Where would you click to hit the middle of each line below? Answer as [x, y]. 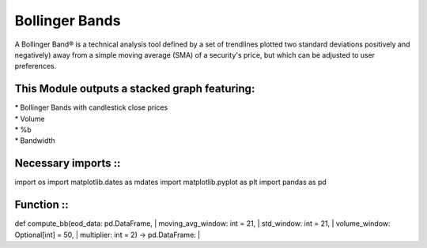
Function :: [42, 205]
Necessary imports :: [68, 163]
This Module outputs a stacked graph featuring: [135, 89]
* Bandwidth [35, 141]
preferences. [36, 66]
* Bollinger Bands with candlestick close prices [91, 107]
